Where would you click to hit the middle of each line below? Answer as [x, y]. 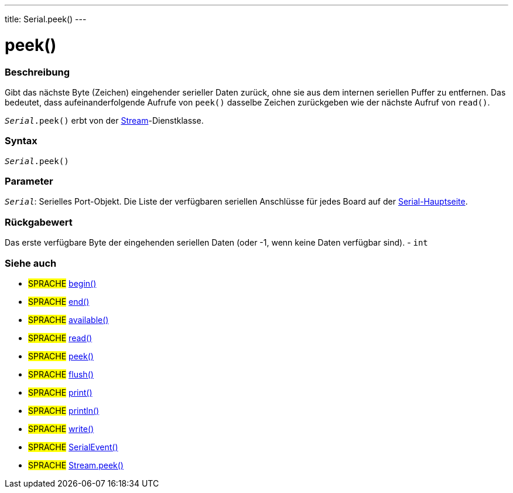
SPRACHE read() [60, 338]
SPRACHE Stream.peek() [76, 465]
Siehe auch [31, 263]
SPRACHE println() [64, 410]
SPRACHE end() [59, 301]
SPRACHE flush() [61, 374]
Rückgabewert [39, 222]
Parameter [29, 181]
